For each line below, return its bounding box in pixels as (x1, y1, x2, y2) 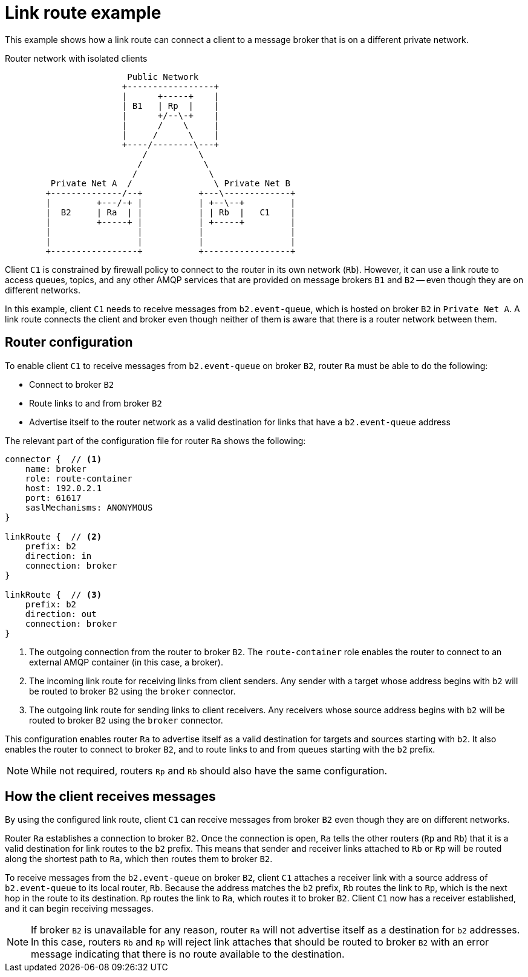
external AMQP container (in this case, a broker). (29, 656, 223, 667)
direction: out (25, 609, 97, 619)
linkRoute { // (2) (5, 531, 102, 541)
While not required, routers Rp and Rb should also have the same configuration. (31, 764, 388, 777)
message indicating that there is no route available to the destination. (31, 948, 345, 961)
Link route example (5, 2, 161, 23)
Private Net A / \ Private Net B (50, 178, 291, 188)
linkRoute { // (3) (5, 589, 102, 600)
